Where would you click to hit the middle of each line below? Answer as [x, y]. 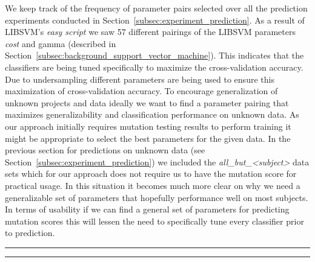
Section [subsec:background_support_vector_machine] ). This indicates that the [154, 55]
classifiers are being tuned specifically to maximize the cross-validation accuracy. [154, 67]
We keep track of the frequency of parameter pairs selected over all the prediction [156, 8]
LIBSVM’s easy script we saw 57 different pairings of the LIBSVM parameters [150, 32]
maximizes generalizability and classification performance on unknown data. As [152, 114]
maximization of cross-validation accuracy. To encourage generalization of [141, 91]
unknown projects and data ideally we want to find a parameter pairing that [147, 102]
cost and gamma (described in [61, 43]
